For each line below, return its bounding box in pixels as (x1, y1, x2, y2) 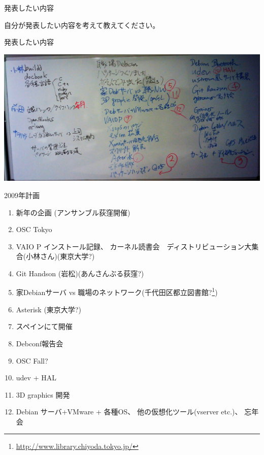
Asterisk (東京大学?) (16, 304, 81, 314)
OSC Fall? (16, 355, 48, 366)
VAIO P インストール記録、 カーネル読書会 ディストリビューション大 (16, 241, 252, 251)
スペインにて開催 (16, 321, 73, 332)
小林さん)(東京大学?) (26, 251, 95, 262)
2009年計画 (4, 189, 40, 200)
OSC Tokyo (16, 224, 52, 235)
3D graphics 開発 (16, 389, 70, 400)
